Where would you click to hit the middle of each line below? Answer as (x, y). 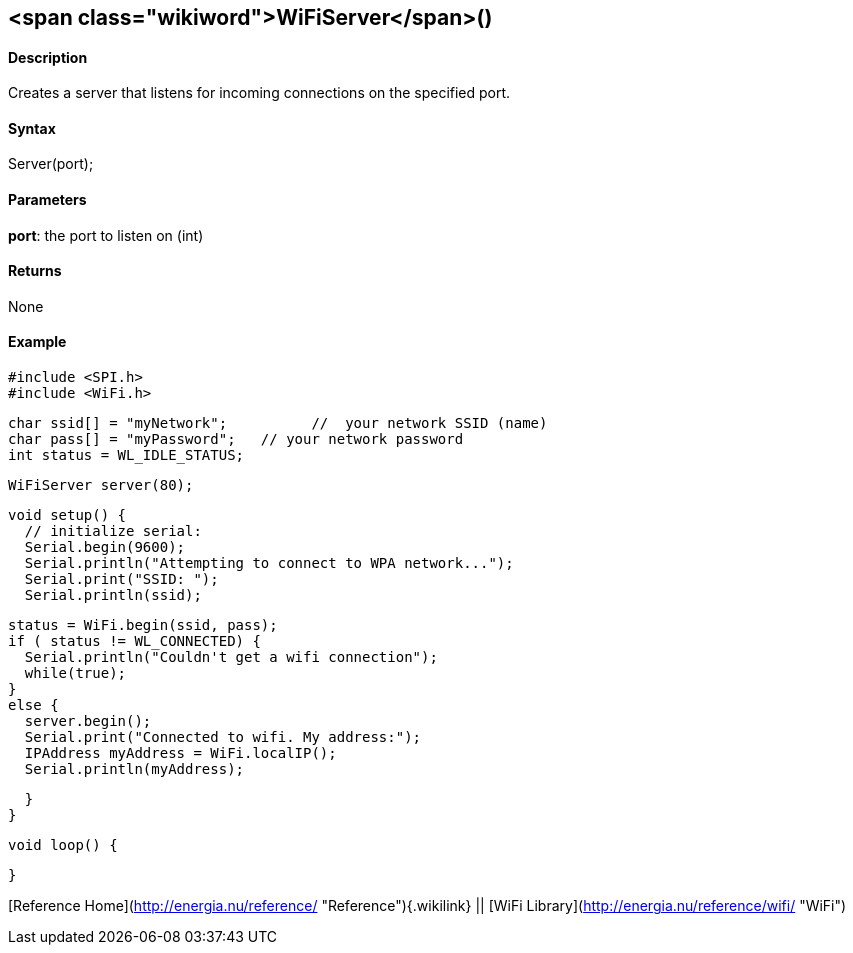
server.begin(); (88, 721)
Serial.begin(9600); (105, 547)
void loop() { (63, 845)
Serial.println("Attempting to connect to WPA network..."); (269, 563)
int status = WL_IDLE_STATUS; (126, 455)
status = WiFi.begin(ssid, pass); (143, 625)
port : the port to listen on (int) (106, 235)
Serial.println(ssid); (113, 595)
